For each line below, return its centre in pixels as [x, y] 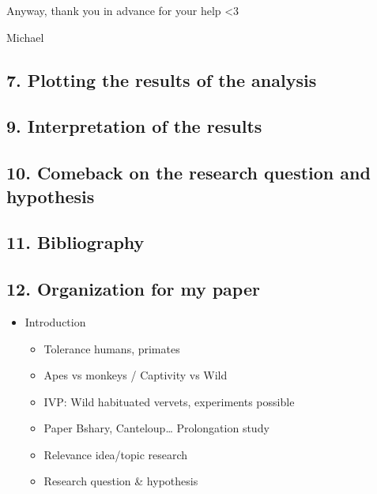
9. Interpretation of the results [134, 126]
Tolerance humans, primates [112, 348]
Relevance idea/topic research [116, 454]
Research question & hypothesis [121, 481]
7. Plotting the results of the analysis [162, 79]
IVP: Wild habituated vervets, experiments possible [169, 401]
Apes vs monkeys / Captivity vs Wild [136, 375]
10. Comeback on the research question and [188, 173]
